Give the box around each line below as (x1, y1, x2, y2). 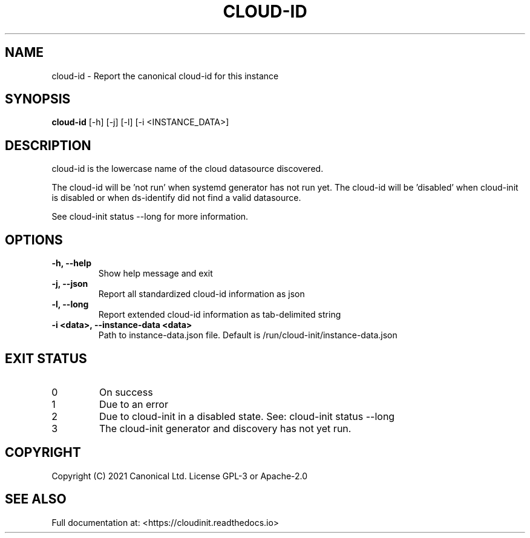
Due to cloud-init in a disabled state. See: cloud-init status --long (99, 410, 395, 422)
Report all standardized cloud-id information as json (98, 289, 305, 300)
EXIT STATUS (5, 350, 87, 366)
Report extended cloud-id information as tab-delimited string (98, 309, 341, 320)
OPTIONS (5, 232, 63, 248)
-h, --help (51, 258, 91, 269)
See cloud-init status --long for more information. (51, 211, 249, 222)
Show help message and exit (98, 268, 213, 279)
